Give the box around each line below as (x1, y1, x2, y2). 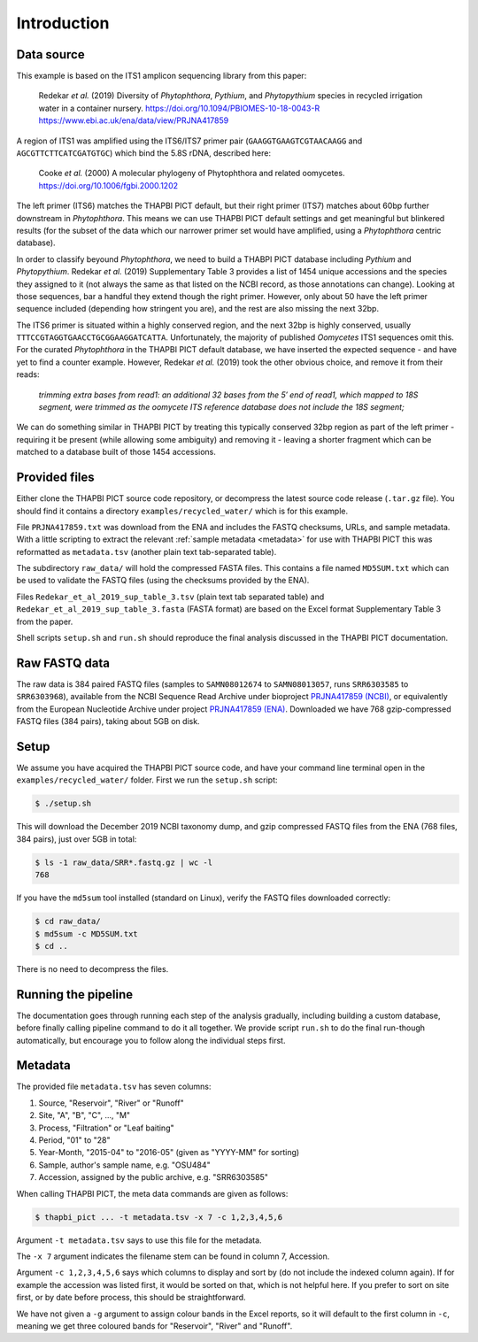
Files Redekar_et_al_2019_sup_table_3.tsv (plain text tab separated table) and (16, 591, 325, 602)
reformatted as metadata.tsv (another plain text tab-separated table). (16, 546, 277, 557)
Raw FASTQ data (16, 655, 111, 670)
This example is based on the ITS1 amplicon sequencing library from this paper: (16, 71, 307, 81)
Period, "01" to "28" (38, 1135, 111, 1145)
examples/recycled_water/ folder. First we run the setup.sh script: (16, 775, 278, 785)
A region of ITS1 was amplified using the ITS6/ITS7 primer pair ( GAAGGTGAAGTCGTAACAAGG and (16, 135, 363, 146)
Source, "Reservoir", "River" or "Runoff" (38, 1098, 185, 1108)
